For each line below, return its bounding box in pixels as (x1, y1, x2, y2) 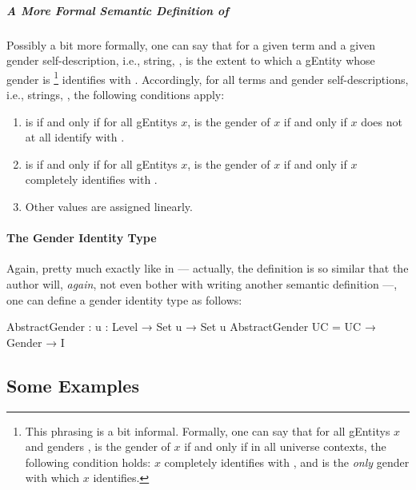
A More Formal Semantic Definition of (6, 2, 229, 18)
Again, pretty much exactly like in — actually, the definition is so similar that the (6, 260, 409, 277)
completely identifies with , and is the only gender (164, 453, 410, 470)
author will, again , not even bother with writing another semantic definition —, (6, 275, 398, 292)
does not (361, 113, 402, 129)
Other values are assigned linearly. (25, 197, 193, 214)
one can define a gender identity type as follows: (6, 291, 242, 308)
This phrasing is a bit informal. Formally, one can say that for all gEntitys (25, 422, 390, 439)
